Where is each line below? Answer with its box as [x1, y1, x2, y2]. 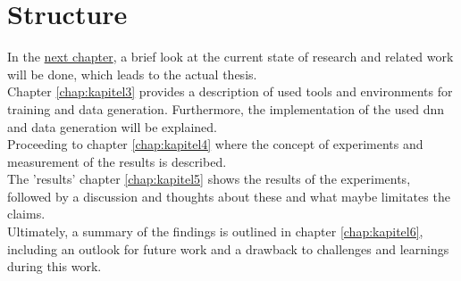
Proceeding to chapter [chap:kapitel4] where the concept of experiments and [7, 135, 423, 153]
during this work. [7, 257, 102, 276]
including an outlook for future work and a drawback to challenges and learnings [7, 239, 449, 258]
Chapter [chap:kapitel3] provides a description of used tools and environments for [7, 82, 453, 101]
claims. [7, 204, 46, 223]
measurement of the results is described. [7, 152, 227, 170]
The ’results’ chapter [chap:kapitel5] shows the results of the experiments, [7, 169, 411, 188]
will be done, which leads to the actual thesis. [7, 64, 257, 83]
